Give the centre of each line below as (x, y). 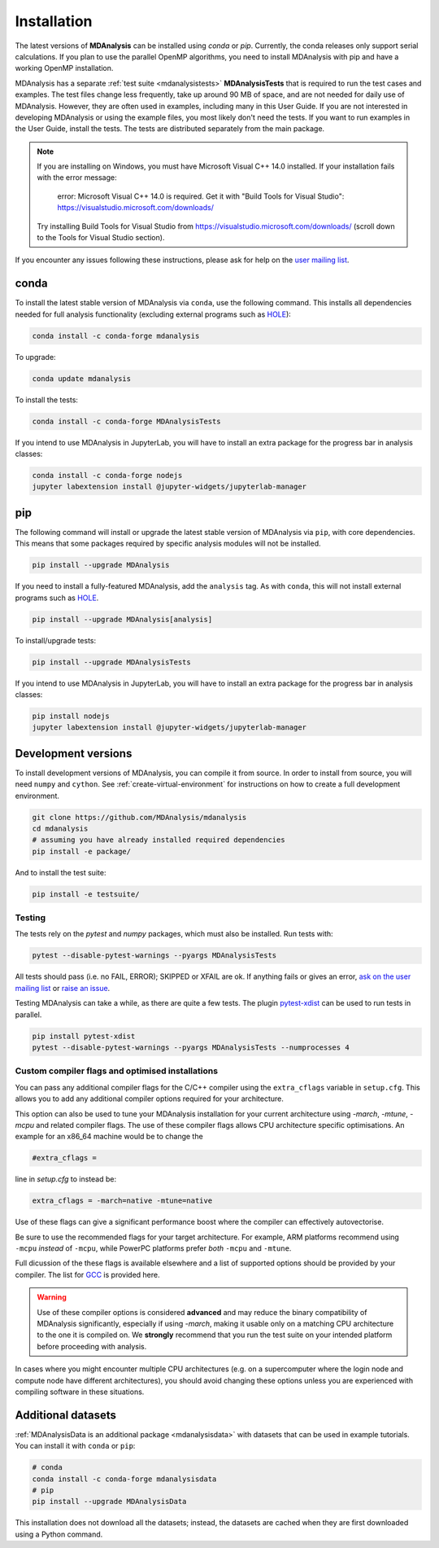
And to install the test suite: (61, 872)
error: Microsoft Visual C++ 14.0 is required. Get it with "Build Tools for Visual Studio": (201, 196)
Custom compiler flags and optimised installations (117, 1071)
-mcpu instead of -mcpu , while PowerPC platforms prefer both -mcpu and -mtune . (153, 1248)
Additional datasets (66, 1415)
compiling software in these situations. (80, 1392)
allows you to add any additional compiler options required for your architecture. (150, 1099)
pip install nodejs (71, 716)
